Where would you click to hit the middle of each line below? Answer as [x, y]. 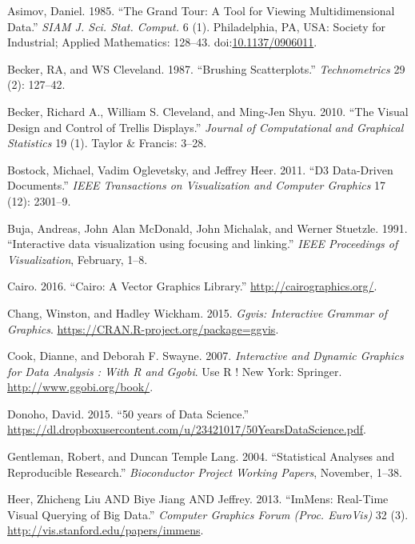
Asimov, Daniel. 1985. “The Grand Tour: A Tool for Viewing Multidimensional [201, 10]
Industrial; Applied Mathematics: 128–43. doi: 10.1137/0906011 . [162, 42]
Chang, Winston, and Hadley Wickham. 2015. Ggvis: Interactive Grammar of [197, 312]
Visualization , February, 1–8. [78, 259]
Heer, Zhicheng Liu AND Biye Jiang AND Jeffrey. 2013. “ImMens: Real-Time [198, 499]
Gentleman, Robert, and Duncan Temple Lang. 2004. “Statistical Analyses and [201, 456]
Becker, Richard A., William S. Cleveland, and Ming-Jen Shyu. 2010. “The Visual [208, 111]
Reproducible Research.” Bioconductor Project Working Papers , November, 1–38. [205, 472]
